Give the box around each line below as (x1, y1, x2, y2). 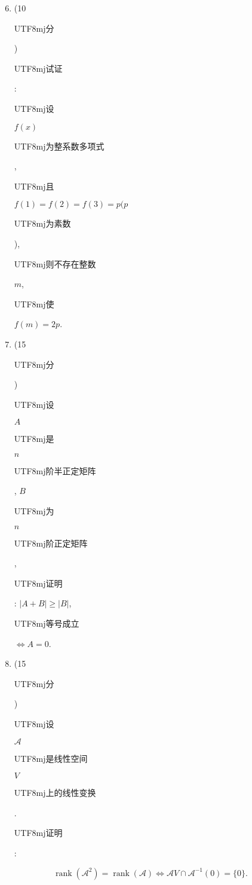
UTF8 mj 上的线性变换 (14, 786, 96, 799)
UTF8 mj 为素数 (14, 217, 71, 230)
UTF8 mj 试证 (14, 62, 63, 74)
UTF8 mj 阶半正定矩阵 (14, 464, 96, 477)
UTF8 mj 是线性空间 (14, 752, 88, 764)
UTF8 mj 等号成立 (14, 617, 79, 630)
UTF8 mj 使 (14, 297, 54, 310)
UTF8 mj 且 (14, 179, 54, 192)
